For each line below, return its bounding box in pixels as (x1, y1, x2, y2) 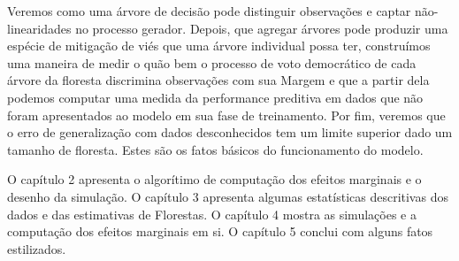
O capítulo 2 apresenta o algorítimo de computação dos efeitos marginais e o (7, 170, 422, 188)
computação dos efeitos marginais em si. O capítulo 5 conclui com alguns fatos (7, 222, 433, 241)
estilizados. (7, 239, 66, 257)
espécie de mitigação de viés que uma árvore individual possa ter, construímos (7, 36, 431, 55)
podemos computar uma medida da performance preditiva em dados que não (7, 88, 424, 106)
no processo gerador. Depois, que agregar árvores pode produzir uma (75, 19, 448, 37)
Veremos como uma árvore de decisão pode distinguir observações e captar (7, 2, 411, 19)
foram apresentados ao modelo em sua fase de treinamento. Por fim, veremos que (7, 105, 446, 124)
